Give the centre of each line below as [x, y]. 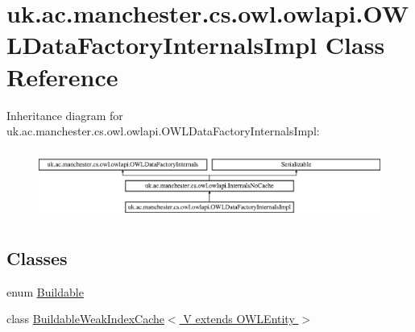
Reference [62, 76]
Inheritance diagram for [65, 115]
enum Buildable [45, 291]
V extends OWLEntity [239, 319]
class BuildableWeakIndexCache [85, 319]
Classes [37, 258]
